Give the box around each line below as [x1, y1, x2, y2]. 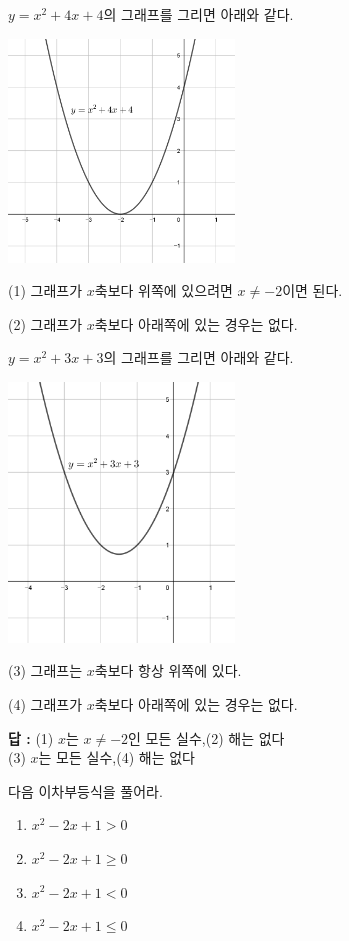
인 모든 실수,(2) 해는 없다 [128, 727, 285, 748]
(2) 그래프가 [8, 313, 83, 334]
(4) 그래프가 [8, 693, 83, 714]
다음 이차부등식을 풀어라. [8, 780, 163, 801]
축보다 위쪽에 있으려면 [94, 280, 233, 301]
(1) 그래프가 [8, 280, 83, 301]
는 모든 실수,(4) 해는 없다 [38, 747, 195, 768]
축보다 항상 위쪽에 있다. [94, 660, 242, 681]
